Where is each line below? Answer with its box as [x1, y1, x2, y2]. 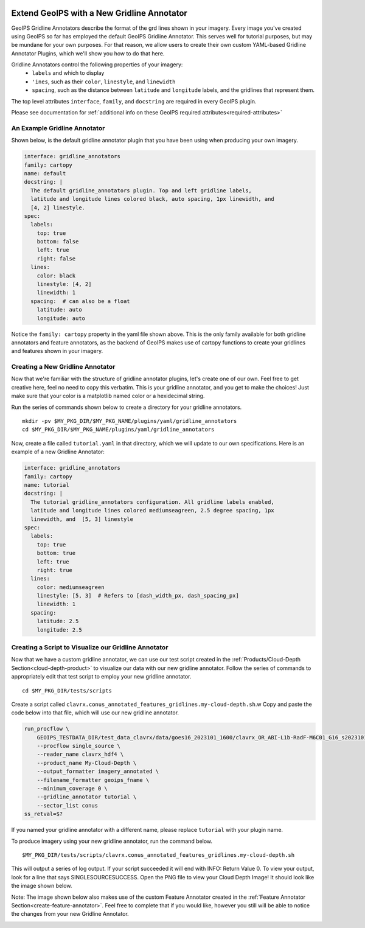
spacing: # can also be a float [30, 298, 130, 304]
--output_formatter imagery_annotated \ [36, 768, 159, 775]
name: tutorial [24, 481, 69, 488]
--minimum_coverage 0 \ [36, 785, 108, 792]
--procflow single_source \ [36, 742, 121, 750]
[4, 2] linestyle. [30, 204, 85, 211]
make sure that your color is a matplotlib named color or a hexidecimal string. [11, 392, 205, 400]
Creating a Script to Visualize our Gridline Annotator [11, 643, 169, 651]
